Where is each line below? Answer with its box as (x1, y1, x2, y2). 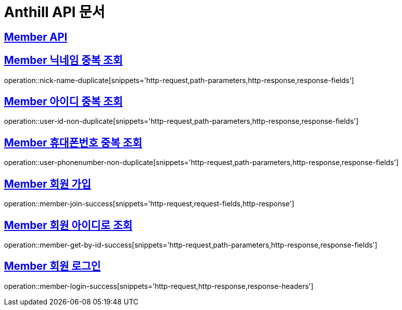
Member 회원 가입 (4, 177, 91, 190)
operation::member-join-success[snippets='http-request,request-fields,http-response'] (4, 199, 294, 208)
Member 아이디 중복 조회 (4, 95, 123, 108)
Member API (4, 30, 67, 43)
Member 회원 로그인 (4, 260, 101, 273)
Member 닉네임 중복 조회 (4, 54, 123, 67)
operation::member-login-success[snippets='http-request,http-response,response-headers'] (4, 281, 313, 290)
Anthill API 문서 (4, 4, 105, 21)
